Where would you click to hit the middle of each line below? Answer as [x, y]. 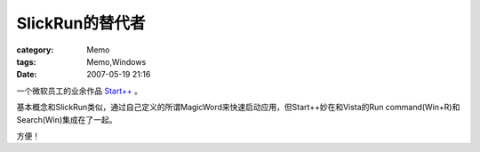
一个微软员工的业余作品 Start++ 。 [79, 91]
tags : [26, 61]
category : [35, 50]
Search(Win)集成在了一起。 [67, 119]
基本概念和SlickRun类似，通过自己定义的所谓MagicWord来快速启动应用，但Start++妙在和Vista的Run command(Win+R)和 [238, 108]
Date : [27, 75]
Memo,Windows [116, 61]
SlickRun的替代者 [81, 23]
